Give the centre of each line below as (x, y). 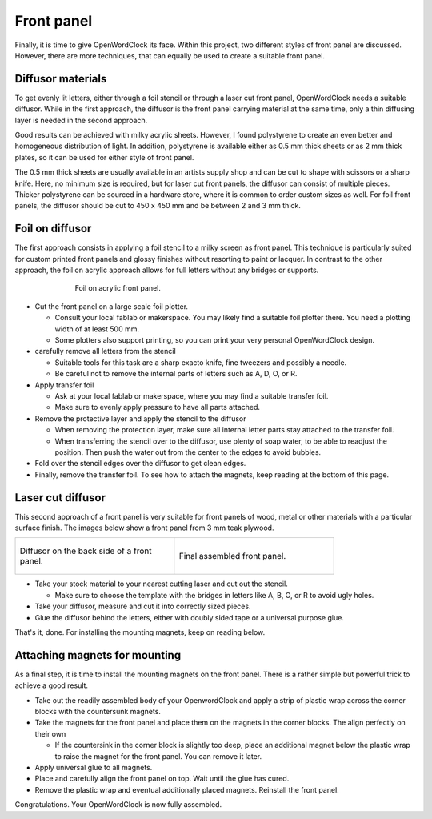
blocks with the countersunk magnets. (98, 712)
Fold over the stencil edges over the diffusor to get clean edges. (140, 464)
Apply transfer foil (64, 385)
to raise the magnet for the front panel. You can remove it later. (158, 756)
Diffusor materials (61, 79)
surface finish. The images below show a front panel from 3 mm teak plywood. (144, 528)
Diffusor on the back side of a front (86, 551)
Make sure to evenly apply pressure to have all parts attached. (157, 407)
